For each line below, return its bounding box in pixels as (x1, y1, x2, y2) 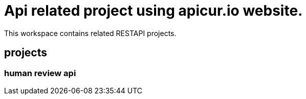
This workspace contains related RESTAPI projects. (4, 28, 177, 38)
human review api (4, 68, 76, 78)
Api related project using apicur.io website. (4, 2, 303, 19)
